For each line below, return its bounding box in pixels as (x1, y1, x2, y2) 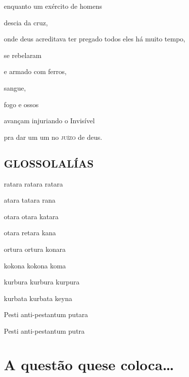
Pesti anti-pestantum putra (4, 325, 85, 336)
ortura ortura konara (4, 244, 66, 254)
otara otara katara (4, 211, 59, 221)
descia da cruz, (4, 17, 48, 27)
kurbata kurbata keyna (4, 293, 72, 303)
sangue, (4, 82, 26, 93)
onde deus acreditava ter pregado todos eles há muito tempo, (4, 34, 186, 44)
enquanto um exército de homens (4, 1, 102, 11)
